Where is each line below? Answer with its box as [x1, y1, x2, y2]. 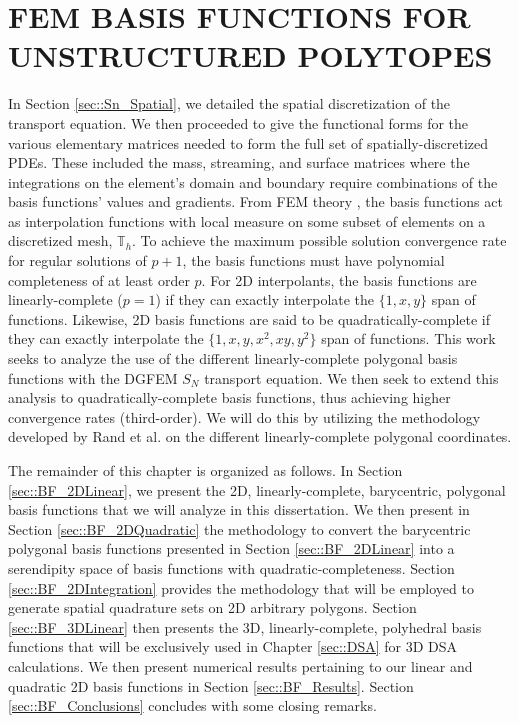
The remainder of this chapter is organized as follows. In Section [8, 460, 403, 480]
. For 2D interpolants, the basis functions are [201, 269, 477, 290]
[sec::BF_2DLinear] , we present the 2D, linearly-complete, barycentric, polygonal [8, 479, 506, 500]
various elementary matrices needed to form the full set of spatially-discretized [8, 132, 489, 153]
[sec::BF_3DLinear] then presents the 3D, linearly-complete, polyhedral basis [8, 616, 482, 637]
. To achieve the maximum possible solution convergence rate [132, 230, 507, 251]
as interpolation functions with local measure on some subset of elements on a [8, 210, 486, 231]
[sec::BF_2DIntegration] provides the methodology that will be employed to [8, 577, 474, 598]
